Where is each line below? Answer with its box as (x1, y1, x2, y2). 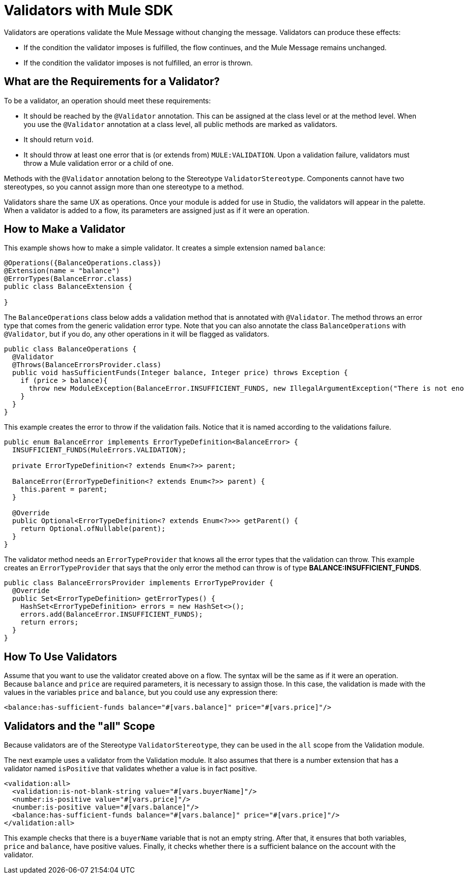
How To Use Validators (4, 650, 117, 663)
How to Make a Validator (4, 223, 125, 236)
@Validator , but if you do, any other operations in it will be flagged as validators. (4, 330, 269, 339)
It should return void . (24, 135, 94, 144)
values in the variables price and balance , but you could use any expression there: (4, 688, 278, 697)
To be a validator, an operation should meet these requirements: (4, 96, 211, 105)
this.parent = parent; (20, 485, 108, 494)
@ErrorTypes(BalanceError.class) (4, 275, 133, 283)
